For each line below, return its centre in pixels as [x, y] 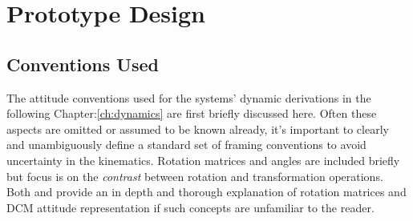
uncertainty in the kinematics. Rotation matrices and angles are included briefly [203, 160]
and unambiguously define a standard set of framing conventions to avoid [186, 145]
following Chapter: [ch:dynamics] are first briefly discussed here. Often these [192, 113]
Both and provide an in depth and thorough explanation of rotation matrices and [206, 192]
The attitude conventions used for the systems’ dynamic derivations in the [189, 97]
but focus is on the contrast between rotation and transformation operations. [195, 176]
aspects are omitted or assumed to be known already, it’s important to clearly [198, 129]
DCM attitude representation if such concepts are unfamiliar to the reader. [190, 207]
